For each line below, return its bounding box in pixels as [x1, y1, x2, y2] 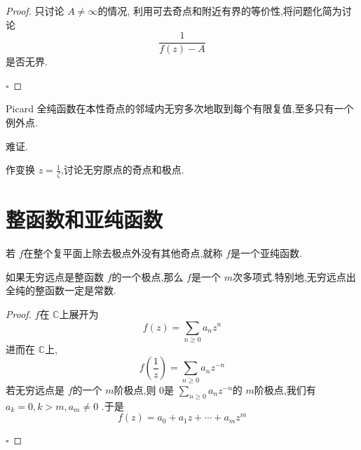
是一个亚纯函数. [230, 246, 302, 260]
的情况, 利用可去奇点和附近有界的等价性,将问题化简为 [97, 4, 342, 18]
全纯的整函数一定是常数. [6, 283, 116, 298]
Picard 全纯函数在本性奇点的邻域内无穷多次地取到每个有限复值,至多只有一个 [6, 101, 354, 116]
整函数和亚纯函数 [6, 205, 163, 234]
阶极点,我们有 [254, 382, 316, 397]
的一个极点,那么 [111, 269, 184, 284]
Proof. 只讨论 [6, 4, 64, 18]
